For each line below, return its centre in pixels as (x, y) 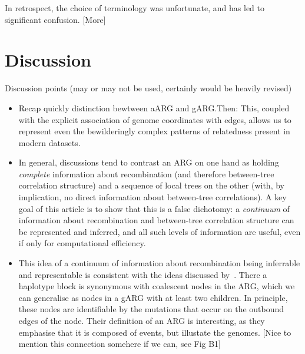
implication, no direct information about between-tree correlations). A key (152, 197)
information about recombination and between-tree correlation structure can (156, 220)
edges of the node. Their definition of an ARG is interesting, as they (142, 320)
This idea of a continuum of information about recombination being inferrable (159, 263)
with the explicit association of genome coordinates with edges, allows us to (155, 119)
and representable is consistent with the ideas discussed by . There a (143, 274)
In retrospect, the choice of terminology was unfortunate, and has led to (135, 8)
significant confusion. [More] (55, 19)
